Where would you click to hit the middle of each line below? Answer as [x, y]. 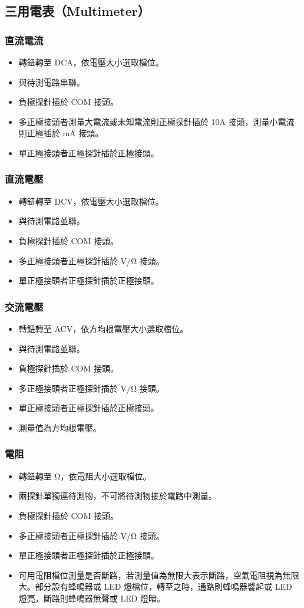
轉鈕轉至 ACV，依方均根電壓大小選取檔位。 [103, 328]
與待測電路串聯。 [52, 82]
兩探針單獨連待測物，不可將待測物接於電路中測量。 [118, 496]
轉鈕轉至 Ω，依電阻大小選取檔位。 [85, 476]
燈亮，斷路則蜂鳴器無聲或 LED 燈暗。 [92, 598]
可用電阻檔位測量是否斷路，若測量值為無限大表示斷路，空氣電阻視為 [151, 575]
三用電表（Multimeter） [77, 11]
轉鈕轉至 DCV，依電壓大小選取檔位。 [91, 201]
